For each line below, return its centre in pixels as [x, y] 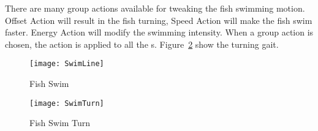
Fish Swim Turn [60, 123]
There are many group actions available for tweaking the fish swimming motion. [155, 8]
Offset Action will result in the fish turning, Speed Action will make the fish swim [159, 20]
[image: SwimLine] [67, 64]
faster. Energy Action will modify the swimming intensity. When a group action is [159, 32]
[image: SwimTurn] [67, 103]
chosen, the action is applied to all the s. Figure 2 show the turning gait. [142, 44]
